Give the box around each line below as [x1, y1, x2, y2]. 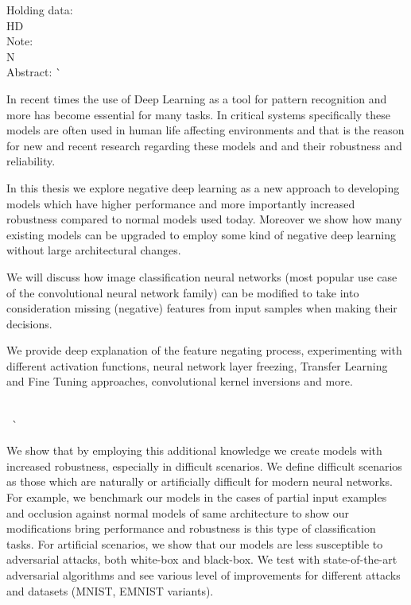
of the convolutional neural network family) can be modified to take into [6, 284, 359, 301]
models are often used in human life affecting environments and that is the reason [6, 122, 405, 138]
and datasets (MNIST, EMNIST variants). [6, 582, 214, 599]
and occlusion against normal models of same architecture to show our [6, 504, 350, 521]
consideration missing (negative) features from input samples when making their [6, 300, 397, 316]
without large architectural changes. [6, 242, 181, 258]
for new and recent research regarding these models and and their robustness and [6, 137, 402, 153]
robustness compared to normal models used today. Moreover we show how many [6, 211, 402, 227]
